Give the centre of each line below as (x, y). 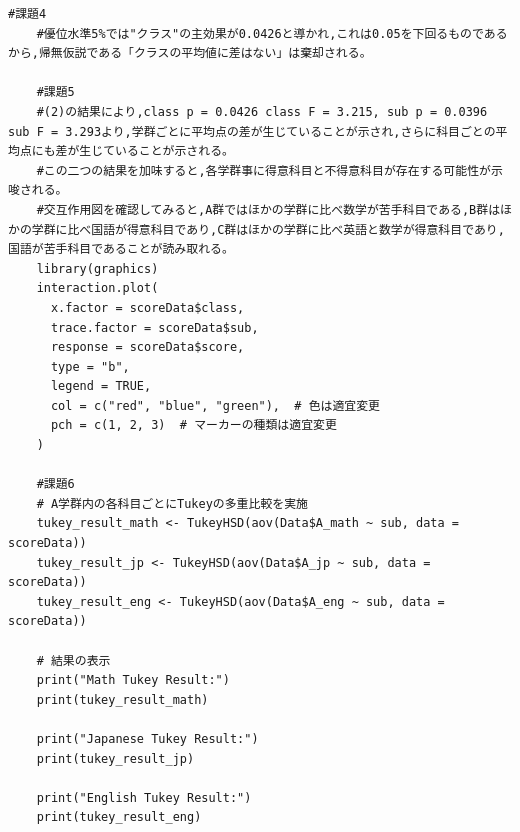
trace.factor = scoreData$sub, (154, 327)
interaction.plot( (97, 288)
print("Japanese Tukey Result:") (147, 738)
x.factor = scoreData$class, (147, 307)
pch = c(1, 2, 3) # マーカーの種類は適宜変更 (193, 425)
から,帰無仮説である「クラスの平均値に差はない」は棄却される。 (190, 53)
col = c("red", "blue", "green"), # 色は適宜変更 (215, 405)
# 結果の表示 (73, 660)
